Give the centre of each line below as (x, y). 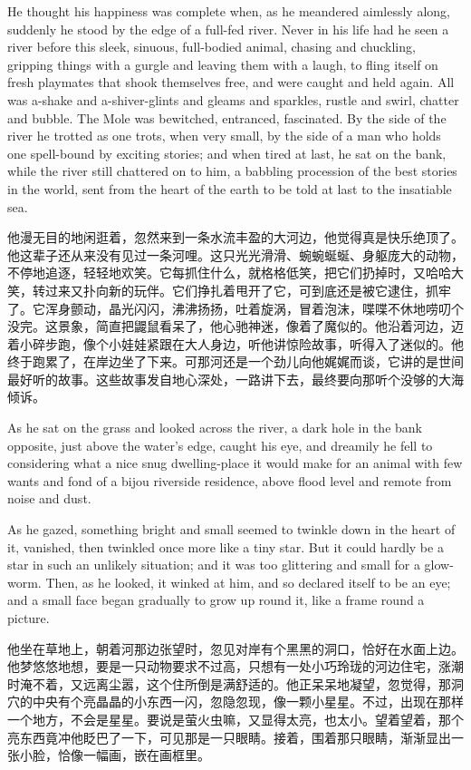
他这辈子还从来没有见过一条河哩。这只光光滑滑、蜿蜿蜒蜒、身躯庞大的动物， (235, 254)
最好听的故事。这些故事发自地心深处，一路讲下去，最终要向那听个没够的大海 (235, 379)
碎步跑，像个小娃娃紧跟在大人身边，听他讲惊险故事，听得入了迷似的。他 (248, 343)
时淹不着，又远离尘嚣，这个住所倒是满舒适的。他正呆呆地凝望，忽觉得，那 (229, 683)
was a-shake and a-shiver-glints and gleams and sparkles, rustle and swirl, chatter (233, 99)
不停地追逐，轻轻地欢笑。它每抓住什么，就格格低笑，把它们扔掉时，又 (216, 273)
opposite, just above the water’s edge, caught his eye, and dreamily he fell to (220, 445)
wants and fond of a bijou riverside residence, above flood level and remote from (230, 480)
